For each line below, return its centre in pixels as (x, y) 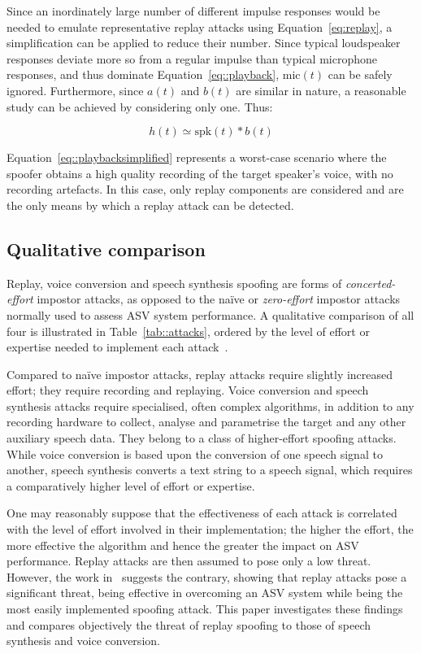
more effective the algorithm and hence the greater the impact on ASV (183, 545)
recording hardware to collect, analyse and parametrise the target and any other (206, 422)
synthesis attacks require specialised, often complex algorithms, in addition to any (210, 405)
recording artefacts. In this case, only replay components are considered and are (205, 189)
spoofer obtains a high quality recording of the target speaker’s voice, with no (200, 173)
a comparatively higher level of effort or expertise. (131, 485)
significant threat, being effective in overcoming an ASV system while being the (205, 593)
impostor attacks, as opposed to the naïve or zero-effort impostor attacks (219, 299)
